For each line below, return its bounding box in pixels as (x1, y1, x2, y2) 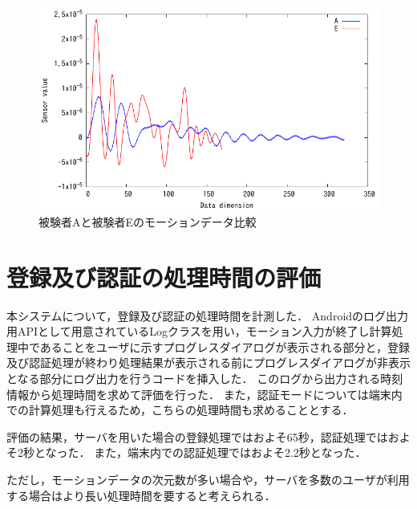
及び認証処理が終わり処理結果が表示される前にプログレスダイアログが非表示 (6, 354, 411, 371)
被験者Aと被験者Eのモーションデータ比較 (38, 213, 257, 230)
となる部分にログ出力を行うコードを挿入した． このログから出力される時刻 (6, 370, 403, 387)
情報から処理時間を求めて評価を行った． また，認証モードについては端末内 (6, 385, 403, 402)
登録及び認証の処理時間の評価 (6, 260, 322, 293)
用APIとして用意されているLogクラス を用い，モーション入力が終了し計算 (6, 323, 392, 340)
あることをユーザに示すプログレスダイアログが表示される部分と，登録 (39, 338, 411, 355)
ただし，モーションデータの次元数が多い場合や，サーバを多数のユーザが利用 (6, 471, 410, 488)
